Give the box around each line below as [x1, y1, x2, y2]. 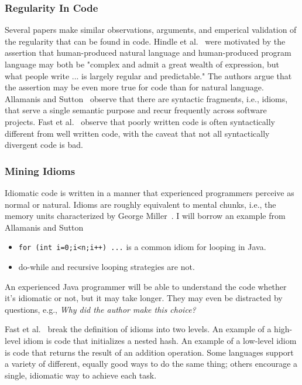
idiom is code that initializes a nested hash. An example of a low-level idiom [23, 334, 297, 346]
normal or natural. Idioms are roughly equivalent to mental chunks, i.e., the [5, 198, 276, 210]
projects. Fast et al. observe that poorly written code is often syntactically [5, 115, 275, 127]
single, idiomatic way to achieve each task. [5, 369, 157, 381]
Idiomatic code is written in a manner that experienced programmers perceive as [5, 186, 294, 198]
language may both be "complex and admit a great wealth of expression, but [5, 58, 280, 70]
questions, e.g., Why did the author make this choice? [5, 303, 196, 315]
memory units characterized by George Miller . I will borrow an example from [5, 210, 286, 222]
